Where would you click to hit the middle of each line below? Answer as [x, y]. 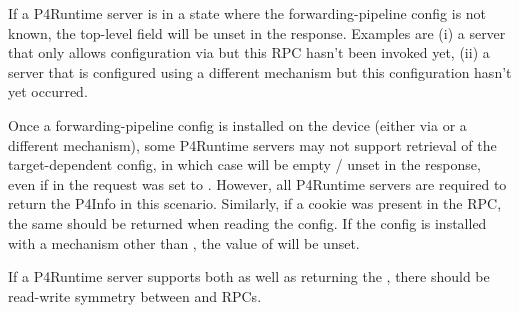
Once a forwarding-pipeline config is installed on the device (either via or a [237, 124]
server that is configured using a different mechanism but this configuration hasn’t [260, 71]
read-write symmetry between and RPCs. [135, 295]
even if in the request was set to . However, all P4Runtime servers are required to [257, 183]
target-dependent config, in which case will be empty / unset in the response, [244, 164]
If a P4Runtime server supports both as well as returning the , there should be [249, 276]
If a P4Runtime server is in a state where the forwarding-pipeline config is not [247, 13]
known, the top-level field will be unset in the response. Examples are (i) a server [257, 32]
